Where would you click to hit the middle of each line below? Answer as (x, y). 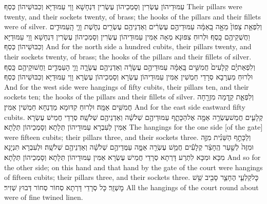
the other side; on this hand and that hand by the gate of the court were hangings (133, 167)
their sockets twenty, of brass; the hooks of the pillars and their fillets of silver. (128, 56)
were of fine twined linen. (44, 197)
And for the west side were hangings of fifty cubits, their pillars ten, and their (127, 86)
